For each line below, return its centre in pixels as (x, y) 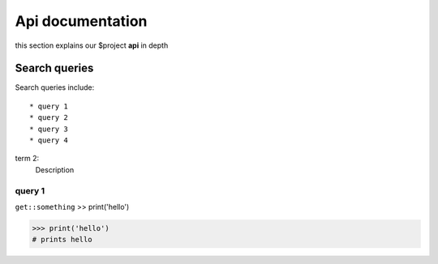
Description (55, 169)
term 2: (27, 159)
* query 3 (49, 129)
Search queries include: (55, 87)
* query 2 (49, 118)
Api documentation (81, 21)
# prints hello (62, 240)
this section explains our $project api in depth (92, 45)
